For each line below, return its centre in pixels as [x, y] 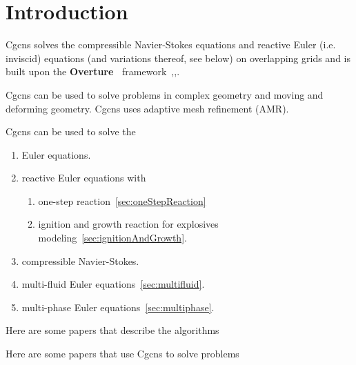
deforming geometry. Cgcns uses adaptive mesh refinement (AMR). [147, 108]
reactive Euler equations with [84, 178]
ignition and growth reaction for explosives [128, 224]
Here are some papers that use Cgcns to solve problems [122, 354]
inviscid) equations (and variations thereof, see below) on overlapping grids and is [178, 58]
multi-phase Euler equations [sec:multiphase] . [118, 307]
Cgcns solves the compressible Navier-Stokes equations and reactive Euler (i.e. [171, 45]
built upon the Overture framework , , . [93, 71]
